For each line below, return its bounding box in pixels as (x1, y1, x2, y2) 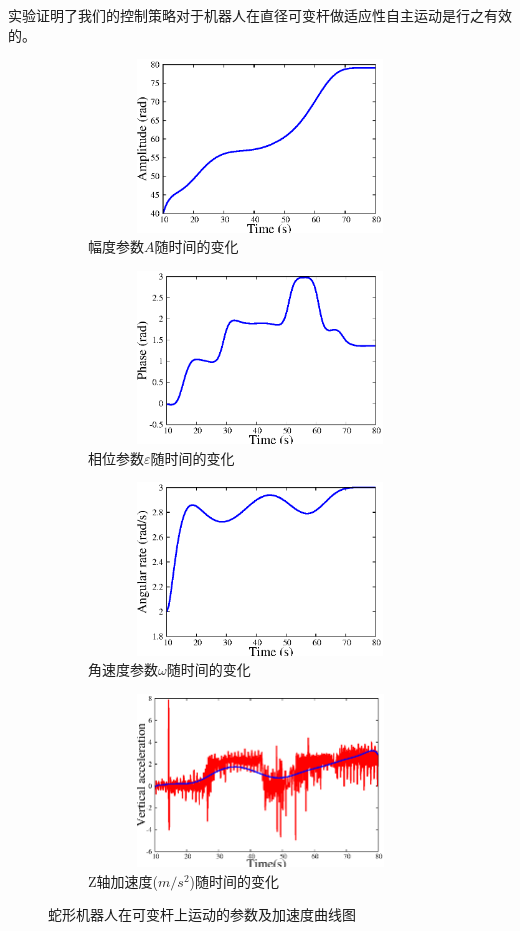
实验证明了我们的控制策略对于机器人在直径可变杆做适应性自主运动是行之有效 (8, 5, 512, 25)
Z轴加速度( (88, 870, 158, 891)
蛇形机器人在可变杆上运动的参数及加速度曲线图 (48, 904, 356, 925)
